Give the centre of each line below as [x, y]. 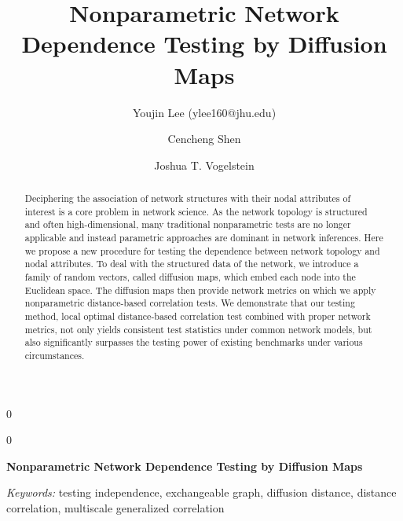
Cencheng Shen [204, 139]
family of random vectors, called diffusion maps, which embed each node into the [190, 277]
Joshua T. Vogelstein [204, 165]
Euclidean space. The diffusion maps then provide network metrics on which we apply [200, 290]
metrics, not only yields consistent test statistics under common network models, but [198, 329]
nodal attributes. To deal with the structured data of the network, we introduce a [192, 264]
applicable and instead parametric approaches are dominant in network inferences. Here [204, 238]
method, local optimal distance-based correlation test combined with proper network [198, 316]
